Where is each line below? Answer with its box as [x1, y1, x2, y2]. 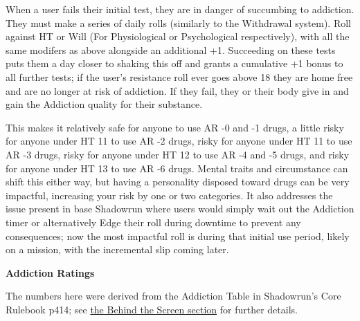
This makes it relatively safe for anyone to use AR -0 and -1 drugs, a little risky [6, 120, 344, 134]
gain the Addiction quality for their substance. [6, 97, 203, 111]
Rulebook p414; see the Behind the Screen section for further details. [6, 302, 298, 316]
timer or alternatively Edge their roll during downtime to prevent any [6, 214, 301, 229]
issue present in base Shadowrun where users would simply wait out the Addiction [6, 201, 354, 216]
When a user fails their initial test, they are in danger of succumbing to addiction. [6, 2, 354, 16]
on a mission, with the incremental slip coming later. [6, 242, 229, 257]
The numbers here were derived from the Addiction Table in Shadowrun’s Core [6, 288, 341, 303]
